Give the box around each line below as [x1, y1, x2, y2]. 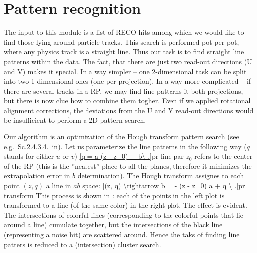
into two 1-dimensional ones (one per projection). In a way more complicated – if [4, 76, 251, 86]
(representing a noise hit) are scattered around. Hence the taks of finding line [4, 229, 240, 239]
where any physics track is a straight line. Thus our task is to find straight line [4, 46, 244, 57]
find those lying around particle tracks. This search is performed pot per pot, [4, 36, 239, 47]
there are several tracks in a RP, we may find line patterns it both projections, [4, 85, 243, 96]
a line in [46, 180, 71, 191]
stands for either [4, 151, 54, 161]
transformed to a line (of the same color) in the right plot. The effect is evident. [4, 200, 247, 210]
